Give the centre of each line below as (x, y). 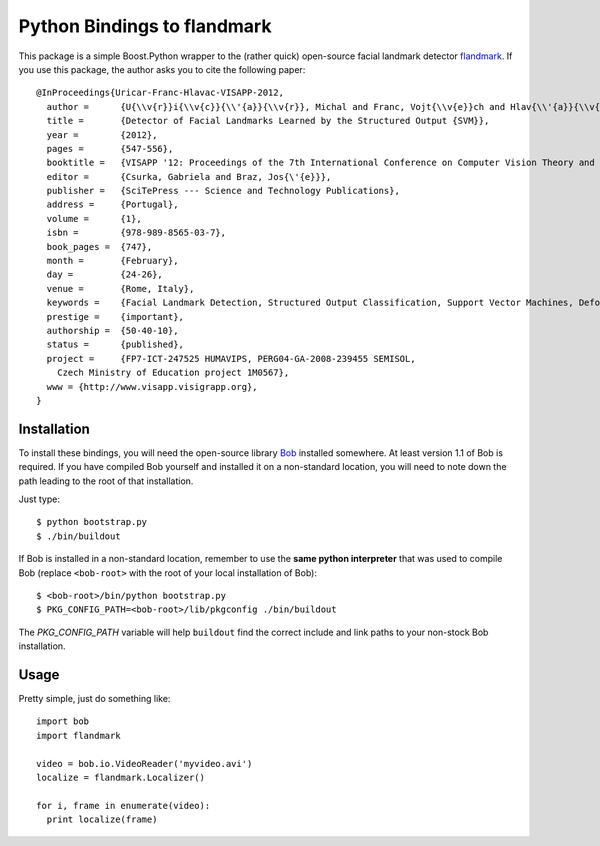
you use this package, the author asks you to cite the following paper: (162, 69)
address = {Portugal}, (112, 204)
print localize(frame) (102, 819)
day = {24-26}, (105, 274)
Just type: (39, 499)
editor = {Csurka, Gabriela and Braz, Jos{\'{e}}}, (189, 176)
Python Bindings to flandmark (145, 26)
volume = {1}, (94, 218)
